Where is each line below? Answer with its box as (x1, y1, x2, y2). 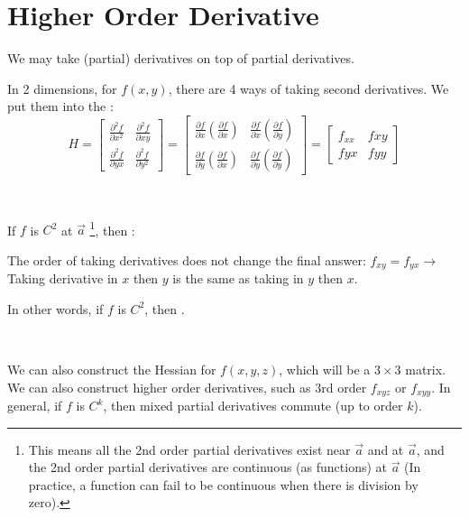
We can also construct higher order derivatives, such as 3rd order (7, 377, 367, 396)
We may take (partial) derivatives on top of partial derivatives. (7, 49, 354, 68)
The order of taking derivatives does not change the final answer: (7, 250, 366, 269)
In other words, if (7, 299, 104, 318)
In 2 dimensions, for (7, 79, 117, 97)
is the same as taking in (172, 269, 304, 288)
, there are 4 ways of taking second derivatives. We (168, 79, 449, 97)
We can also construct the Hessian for (7, 360, 216, 379)
